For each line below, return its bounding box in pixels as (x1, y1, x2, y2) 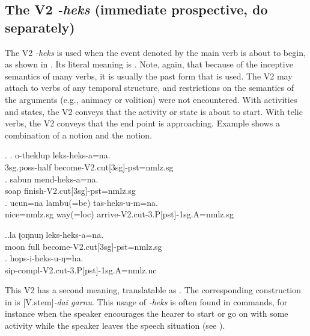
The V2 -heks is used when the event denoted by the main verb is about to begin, (5, 46, 306, 58)
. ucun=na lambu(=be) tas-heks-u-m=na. (5, 196, 158, 208)
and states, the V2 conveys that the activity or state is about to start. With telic (5, 105, 303, 117)
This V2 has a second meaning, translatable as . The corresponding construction (5, 284, 302, 296)
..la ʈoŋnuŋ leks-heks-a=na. (5, 228, 104, 240)
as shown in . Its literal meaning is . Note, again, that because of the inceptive (5, 58, 293, 70)
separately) (5, 17, 75, 36)
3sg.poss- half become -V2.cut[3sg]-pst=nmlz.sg (5, 160, 174, 173)
